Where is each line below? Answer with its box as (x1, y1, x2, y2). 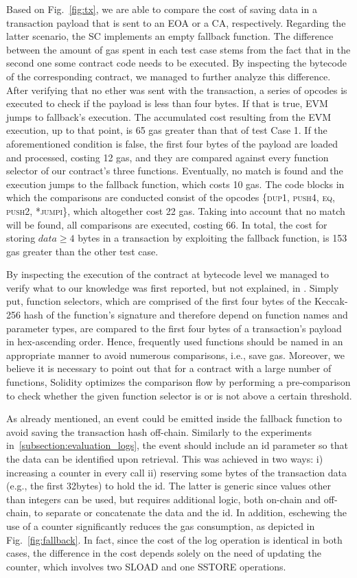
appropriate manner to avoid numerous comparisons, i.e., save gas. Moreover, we (6, 347, 345, 362)
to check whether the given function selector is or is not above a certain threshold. (6, 388, 352, 402)
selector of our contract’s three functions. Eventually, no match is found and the (6, 163, 343, 178)
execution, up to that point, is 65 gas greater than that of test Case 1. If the (6, 123, 327, 137)
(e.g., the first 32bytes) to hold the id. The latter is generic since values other (6, 478, 332, 493)
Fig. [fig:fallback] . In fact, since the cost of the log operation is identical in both (6, 532, 343, 546)
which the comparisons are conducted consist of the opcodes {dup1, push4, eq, (6, 190, 335, 205)
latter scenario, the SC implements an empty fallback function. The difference (6, 29, 334, 43)
